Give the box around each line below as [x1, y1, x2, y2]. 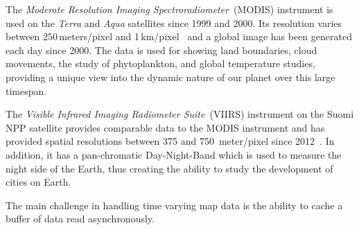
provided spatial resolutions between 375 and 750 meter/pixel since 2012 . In [6, 134, 335, 148]
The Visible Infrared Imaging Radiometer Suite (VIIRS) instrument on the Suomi [6, 107, 354, 121]
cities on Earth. [6, 175, 71, 189]
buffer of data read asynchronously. [6, 211, 155, 226]
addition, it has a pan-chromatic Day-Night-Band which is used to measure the [6, 147, 342, 161]
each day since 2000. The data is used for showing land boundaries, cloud [6, 42, 317, 57]
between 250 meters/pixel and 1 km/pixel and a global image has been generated [6, 29, 352, 44]
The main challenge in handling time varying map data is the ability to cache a [6, 197, 343, 212]
